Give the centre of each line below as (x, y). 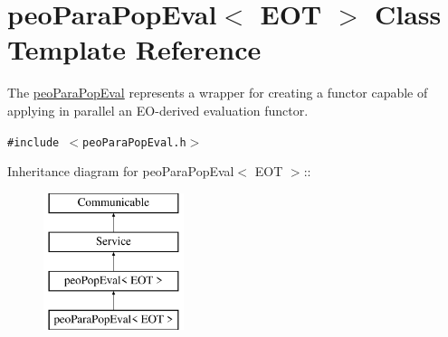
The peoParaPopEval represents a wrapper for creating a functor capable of (218, 93)
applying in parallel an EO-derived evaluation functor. (158, 110)
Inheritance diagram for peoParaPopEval (121, 171)
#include (33, 142)
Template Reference (134, 49)
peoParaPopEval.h (134, 142)
